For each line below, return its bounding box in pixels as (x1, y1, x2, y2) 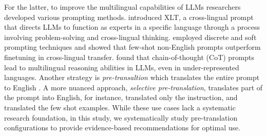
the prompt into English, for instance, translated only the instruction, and (4, 92, 238, 103)
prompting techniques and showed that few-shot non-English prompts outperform (4, 42, 261, 52)
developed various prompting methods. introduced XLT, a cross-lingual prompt (4, 11, 254, 22)
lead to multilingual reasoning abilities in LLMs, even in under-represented (4, 62, 239, 72)
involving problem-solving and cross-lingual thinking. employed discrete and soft (4, 31, 257, 42)
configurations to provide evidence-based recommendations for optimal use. (4, 122, 241, 133)
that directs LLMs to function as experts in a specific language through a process (4, 22, 260, 32)
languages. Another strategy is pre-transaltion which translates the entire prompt (4, 72, 260, 83)
